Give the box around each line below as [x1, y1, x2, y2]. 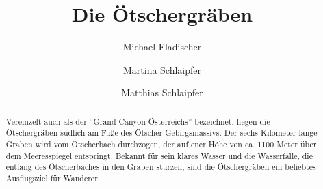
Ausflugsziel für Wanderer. [5, 172, 101, 184]
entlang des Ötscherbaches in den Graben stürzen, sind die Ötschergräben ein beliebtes [5, 161, 316, 173]
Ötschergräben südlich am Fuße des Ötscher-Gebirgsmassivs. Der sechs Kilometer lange [5, 127, 318, 139]
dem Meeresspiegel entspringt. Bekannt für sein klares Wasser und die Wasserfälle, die [5, 149, 313, 161]
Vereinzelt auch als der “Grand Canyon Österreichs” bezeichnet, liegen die [5, 115, 270, 127]
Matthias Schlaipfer [121, 85, 203, 100]
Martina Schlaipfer [122, 62, 202, 76]
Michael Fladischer [122, 40, 202, 54]
